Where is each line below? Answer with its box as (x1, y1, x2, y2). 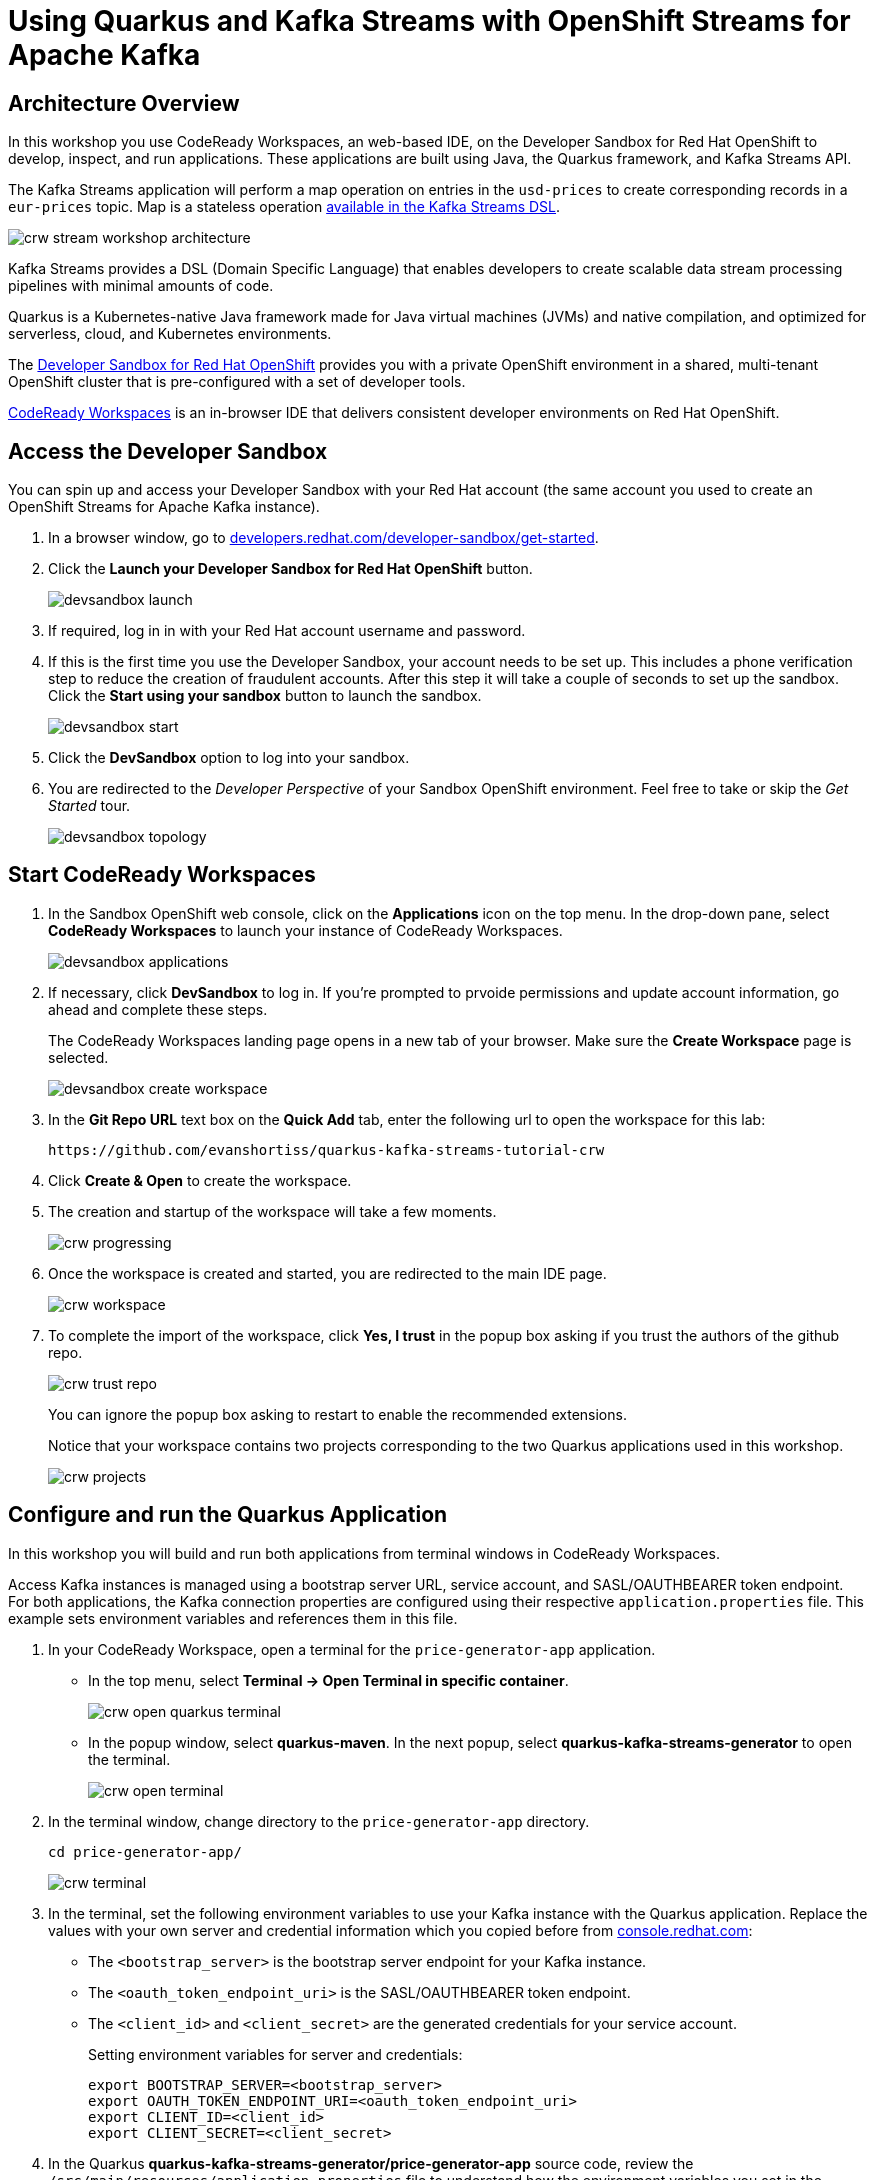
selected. (48, 1048, 109, 1066)
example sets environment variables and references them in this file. (8, 1609, 458, 1627)
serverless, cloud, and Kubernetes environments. (8, 325, 332, 343)
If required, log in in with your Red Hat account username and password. (48, 622, 526, 640)
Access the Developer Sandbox (8, 438, 328, 464)
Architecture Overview (8, 90, 240, 116)
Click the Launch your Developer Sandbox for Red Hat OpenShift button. (48, 560, 533, 578)
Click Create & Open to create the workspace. (48, 1171, 352, 1189)
